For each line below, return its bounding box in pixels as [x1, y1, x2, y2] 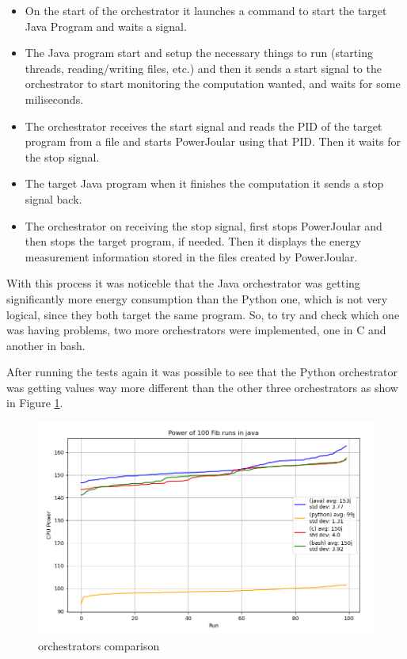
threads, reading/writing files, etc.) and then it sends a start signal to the [25, 59, 382, 76]
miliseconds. [25, 90, 84, 107]
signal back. [25, 190, 82, 207]
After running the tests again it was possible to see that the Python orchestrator [6, 364, 398, 380]
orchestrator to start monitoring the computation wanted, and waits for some [25, 75, 401, 92]
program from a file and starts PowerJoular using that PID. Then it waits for [25, 133, 401, 150]
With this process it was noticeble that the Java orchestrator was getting [6, 275, 360, 291]
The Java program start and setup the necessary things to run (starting [25, 44, 373, 61]
